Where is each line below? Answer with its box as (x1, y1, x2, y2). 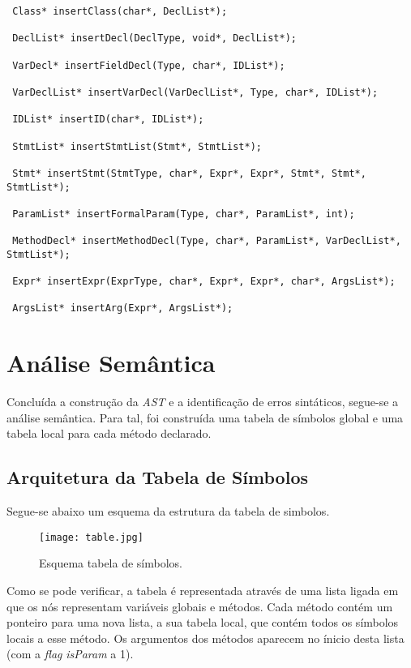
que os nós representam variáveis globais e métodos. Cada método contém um (6, 597, 393, 614)
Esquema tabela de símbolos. (39, 555, 182, 572)
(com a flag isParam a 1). (6, 645, 134, 662)
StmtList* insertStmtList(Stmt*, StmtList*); (12, 140, 262, 152)
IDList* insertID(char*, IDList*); (12, 113, 204, 126)
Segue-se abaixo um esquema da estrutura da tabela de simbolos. (6, 503, 330, 520)
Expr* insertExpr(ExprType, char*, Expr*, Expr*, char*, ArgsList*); (12, 276, 396, 288)
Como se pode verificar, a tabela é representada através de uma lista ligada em (6, 582, 399, 599)
